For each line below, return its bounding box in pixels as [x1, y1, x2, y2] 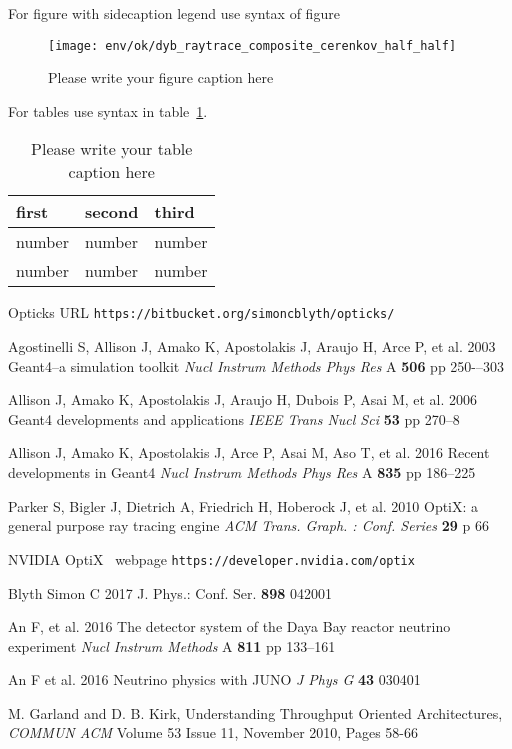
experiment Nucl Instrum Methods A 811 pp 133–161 [8, 635, 336, 656]
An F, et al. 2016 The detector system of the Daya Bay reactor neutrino [8, 616, 451, 637]
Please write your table [31, 137, 193, 161]
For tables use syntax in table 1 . [8, 100, 208, 121]
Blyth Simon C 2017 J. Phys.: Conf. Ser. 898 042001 [8, 582, 332, 603]
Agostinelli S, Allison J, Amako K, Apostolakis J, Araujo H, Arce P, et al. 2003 [8, 336, 496, 357]
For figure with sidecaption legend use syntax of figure [8, 3, 340, 23]
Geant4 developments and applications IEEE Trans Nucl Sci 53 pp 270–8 [8, 408, 460, 429]
